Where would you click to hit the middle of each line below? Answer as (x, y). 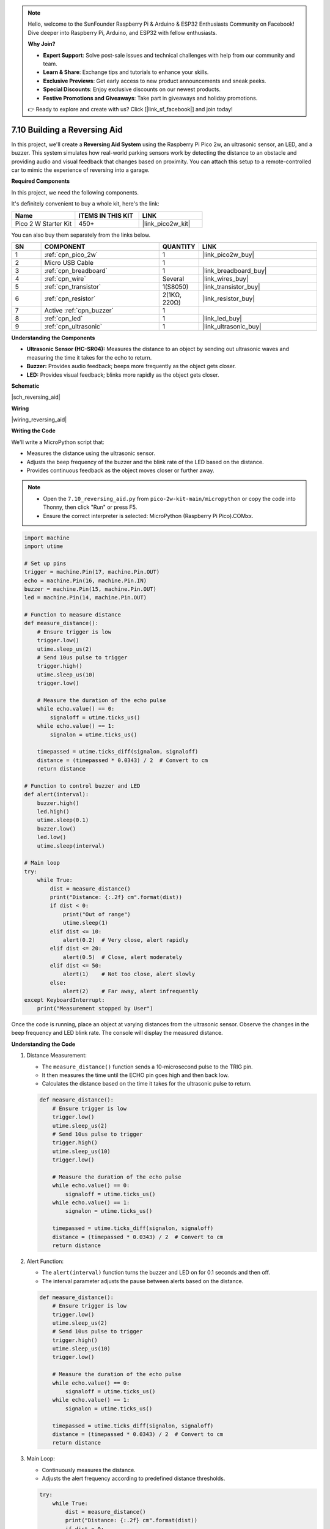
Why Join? (42, 44)
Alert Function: (45, 1261)
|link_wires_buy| (225, 278)
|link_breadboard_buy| (234, 270)
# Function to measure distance (73, 615)
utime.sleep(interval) (71, 846)
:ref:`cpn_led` (64, 318)
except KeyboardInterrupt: (64, 1000)
